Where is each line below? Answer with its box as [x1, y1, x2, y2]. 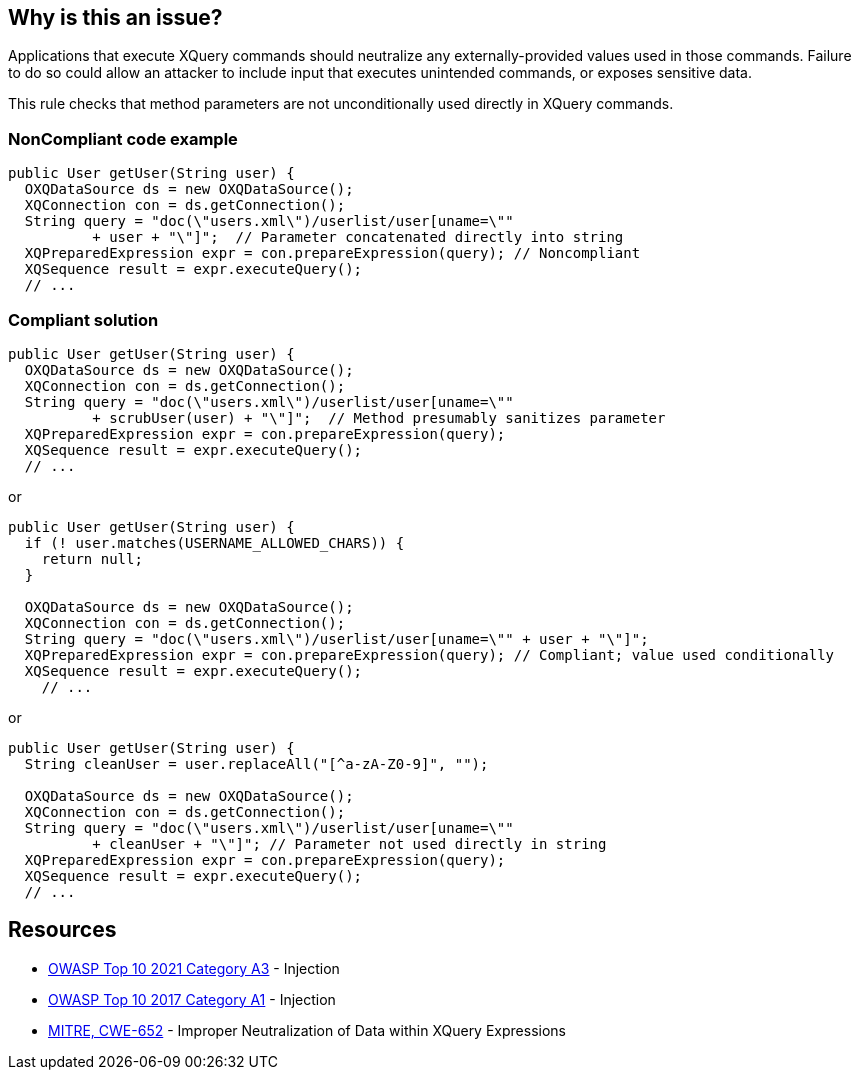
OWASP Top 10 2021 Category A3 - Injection [48, 959, 340, 977]
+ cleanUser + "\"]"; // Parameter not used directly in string [92, 835, 607, 852]
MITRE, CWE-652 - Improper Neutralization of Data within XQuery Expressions [48, 1021, 566, 1039]
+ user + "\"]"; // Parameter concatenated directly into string [92, 229, 624, 246]
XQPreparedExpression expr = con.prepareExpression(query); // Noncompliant [24, 245, 641, 262]
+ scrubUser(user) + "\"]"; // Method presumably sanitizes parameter [92, 409, 666, 426]
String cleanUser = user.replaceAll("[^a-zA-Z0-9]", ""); [24, 755, 489, 772]
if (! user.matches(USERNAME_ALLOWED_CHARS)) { [24, 534, 405, 551]
